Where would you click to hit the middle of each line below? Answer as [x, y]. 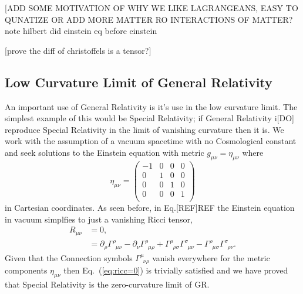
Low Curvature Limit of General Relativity [139, 82]
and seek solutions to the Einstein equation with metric [105, 152]
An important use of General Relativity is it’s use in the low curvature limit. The [151, 106]
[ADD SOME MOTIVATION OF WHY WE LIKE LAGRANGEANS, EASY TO [151, 8]
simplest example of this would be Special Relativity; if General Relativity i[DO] [149, 118]
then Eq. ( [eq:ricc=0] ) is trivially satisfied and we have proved [176, 270]
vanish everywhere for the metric [211, 257]
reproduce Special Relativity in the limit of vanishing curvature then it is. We [144, 129]
